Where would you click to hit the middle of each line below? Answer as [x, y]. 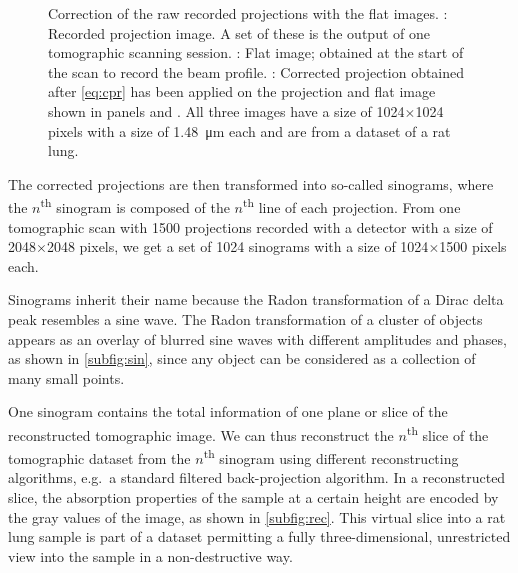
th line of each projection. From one [351, 205]
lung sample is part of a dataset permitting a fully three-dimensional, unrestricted [259, 536]
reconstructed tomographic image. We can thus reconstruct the [201, 434]
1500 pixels [473, 246]
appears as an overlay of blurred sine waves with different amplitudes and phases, [257, 338]
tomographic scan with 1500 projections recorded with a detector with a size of [250, 226]
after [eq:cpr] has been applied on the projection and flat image [242, 91]
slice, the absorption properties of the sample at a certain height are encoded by [253, 497]
